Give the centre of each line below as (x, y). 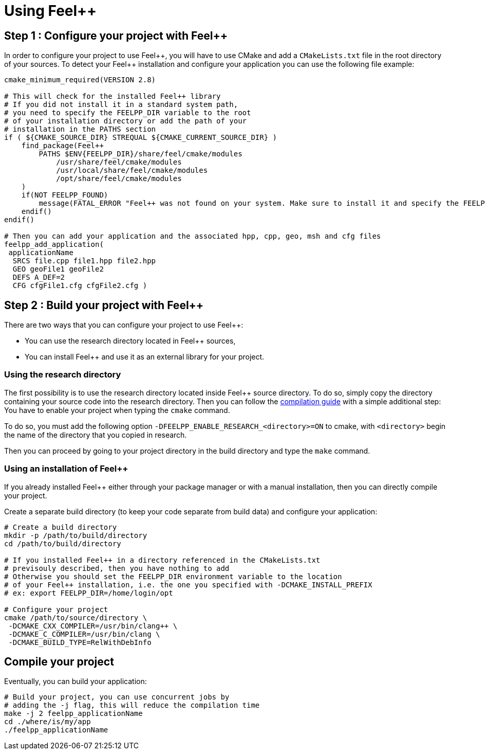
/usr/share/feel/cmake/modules (119, 162)
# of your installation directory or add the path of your (126, 121)
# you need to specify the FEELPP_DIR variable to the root (128, 113)
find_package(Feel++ (62, 146)
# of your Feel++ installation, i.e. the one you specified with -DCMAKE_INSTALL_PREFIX (188, 585)
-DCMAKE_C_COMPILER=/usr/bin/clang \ (84, 634)
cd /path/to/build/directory (63, 543)
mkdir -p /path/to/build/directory (76, 535)
